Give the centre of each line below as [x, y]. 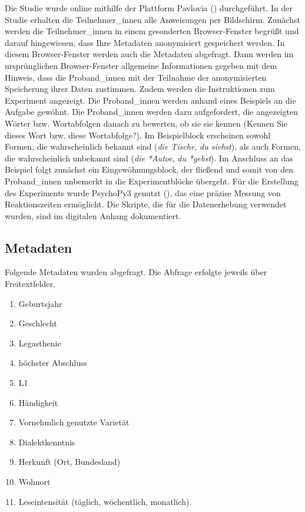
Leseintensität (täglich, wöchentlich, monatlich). [105, 501]
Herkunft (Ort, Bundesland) [69, 462]
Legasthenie [40, 343]
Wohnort [34, 482]
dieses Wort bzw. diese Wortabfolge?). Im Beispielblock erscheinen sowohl [138, 135]
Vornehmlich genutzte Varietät [74, 422]
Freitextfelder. [30, 284]
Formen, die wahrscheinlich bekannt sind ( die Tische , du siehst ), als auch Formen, [153, 146]
